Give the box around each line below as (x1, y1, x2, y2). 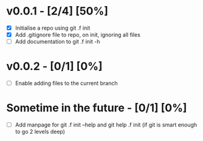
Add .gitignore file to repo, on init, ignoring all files (15, 31, 141, 38)
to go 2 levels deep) (15, 128, 66, 136)
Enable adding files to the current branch (15, 80, 118, 87)
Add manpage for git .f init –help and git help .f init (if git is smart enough (15, 121, 198, 128)
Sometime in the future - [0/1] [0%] (6, 101, 187, 115)
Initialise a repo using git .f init (15, 24, 91, 31)
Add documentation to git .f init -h (15, 38, 100, 45)
